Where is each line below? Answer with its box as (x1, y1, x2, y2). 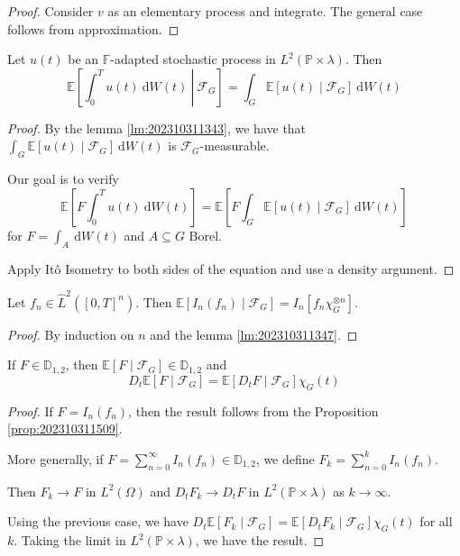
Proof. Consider (7, 2, 94, 20)
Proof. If (7, 401, 53, 420)
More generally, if (7, 449, 104, 468)
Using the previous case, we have (7, 512, 189, 531)
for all (419, 512, 453, 531)
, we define (255, 449, 315, 468)
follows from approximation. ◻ (7, 19, 179, 38)
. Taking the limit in (14, 531, 126, 550)
